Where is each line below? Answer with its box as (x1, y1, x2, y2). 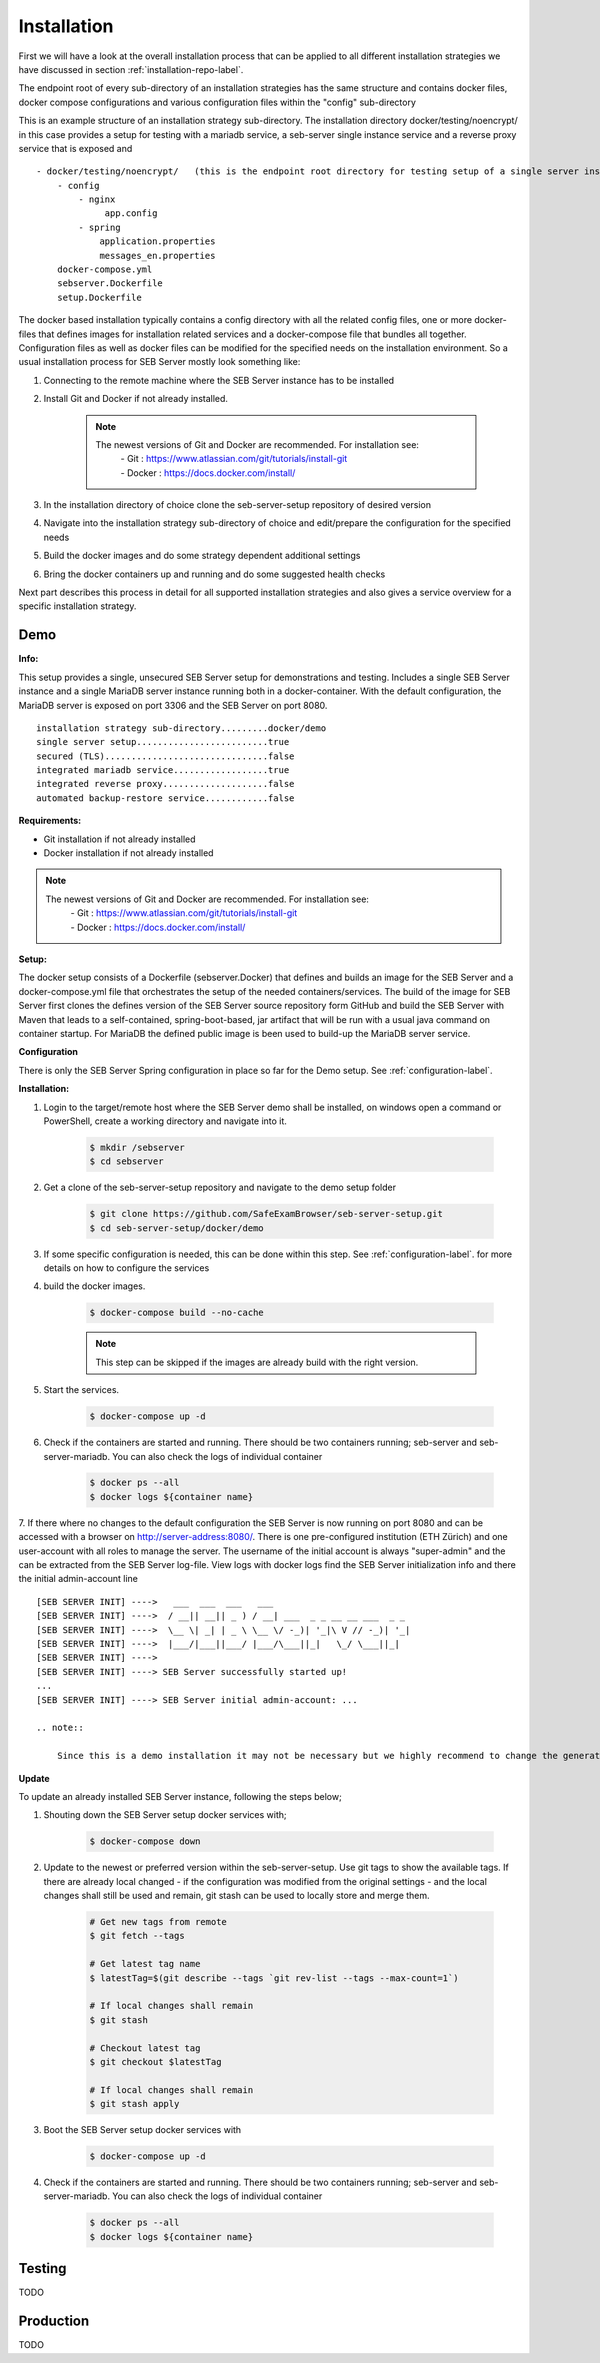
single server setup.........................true (36, 736, 290, 748)
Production (18, 2313, 90, 2330)
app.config (104, 208, 158, 219)
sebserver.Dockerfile (56, 278, 164, 289)
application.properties (99, 236, 216, 247)
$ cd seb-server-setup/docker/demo (89, 1222, 264, 1234)
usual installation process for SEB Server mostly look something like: (18, 356, 301, 368)
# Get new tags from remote (89, 1916, 227, 1928)
